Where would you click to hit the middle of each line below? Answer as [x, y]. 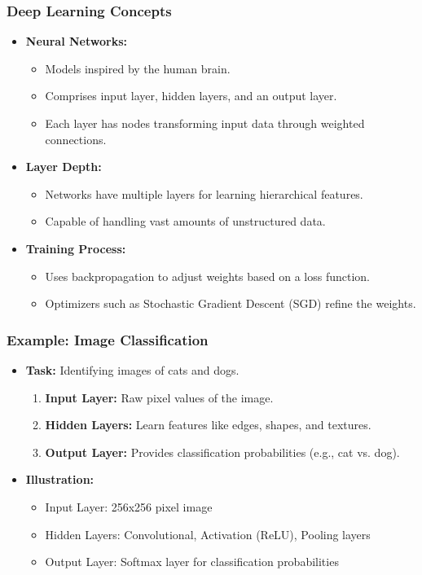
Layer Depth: [64, 167]
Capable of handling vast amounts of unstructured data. [185, 221]
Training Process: [76, 248]
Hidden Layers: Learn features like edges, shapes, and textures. [208, 425]
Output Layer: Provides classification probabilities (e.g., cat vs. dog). [222, 452]
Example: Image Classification [108, 339]
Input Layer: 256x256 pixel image [129, 506]
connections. [76, 139]
